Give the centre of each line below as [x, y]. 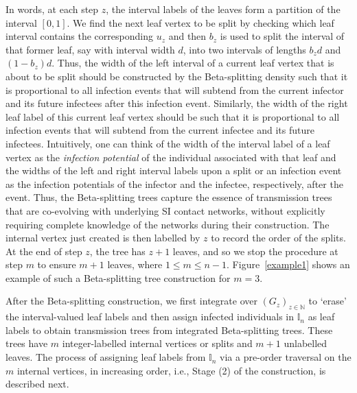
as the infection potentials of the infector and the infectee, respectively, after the [174, 183]
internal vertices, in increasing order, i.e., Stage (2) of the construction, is [171, 370]
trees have [27, 343]
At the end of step [44, 251]
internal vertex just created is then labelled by [103, 238]
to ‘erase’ [327, 301]
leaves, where [135, 264]
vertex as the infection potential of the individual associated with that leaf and [171, 157]
